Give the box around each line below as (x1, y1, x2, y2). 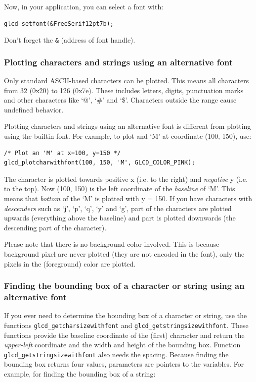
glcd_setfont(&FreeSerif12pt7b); (4, 20, 114, 27)
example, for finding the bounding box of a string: (4, 368, 156, 379)
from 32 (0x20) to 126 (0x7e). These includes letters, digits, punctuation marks (4, 85, 244, 95)
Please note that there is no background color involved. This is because (4, 239, 219, 249)
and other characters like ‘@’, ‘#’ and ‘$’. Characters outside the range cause (4, 95, 237, 105)
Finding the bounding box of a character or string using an (4, 279, 245, 292)
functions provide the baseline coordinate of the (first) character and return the (4, 329, 245, 340)
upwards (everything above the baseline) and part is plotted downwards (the (4, 213, 236, 223)
